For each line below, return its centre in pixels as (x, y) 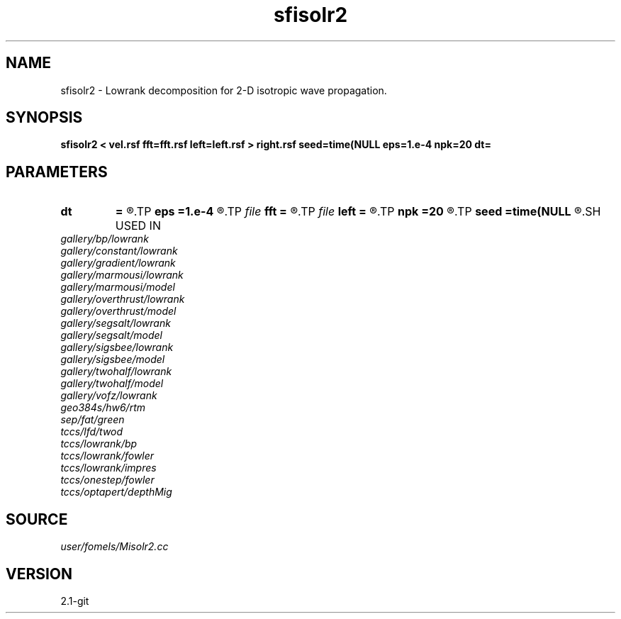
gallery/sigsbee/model (113, 359)
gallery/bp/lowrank (105, 239)
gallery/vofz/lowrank (109, 396)
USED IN (138, 226)
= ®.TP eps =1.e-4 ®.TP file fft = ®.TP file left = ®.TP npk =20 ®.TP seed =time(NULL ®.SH (358, 212)
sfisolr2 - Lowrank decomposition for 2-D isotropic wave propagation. (224, 90)
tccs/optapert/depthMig (116, 492)
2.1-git (75, 601)
